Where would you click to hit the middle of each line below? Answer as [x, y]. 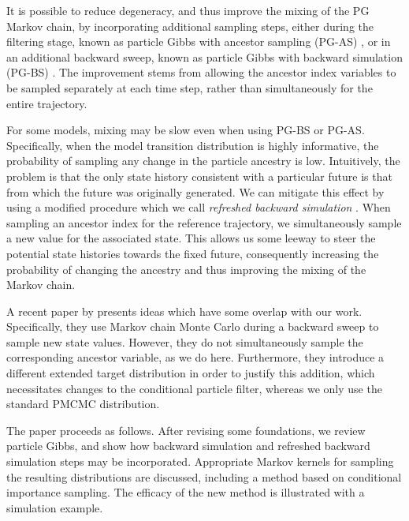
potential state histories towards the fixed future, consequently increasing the [193, 253]
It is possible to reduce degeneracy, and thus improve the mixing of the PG [188, 10]
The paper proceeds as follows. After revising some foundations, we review [186, 430]
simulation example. [55, 507]
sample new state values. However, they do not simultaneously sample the [185, 341]
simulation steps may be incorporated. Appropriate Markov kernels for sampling [200, 461]
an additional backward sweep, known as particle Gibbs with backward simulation [204, 56]
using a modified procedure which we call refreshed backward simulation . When [199, 207]
